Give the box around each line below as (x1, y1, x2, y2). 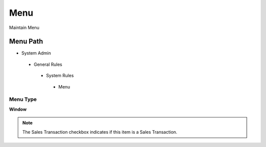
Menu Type (9, 96, 37, 103)
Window (9, 106, 27, 112)
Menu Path (9, 37, 43, 46)
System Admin (21, 50, 51, 56)
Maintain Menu (9, 25, 39, 30)
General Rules (33, 61, 63, 67)
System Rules (46, 73, 74, 79)
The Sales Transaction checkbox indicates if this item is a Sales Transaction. (22, 129, 177, 135)
